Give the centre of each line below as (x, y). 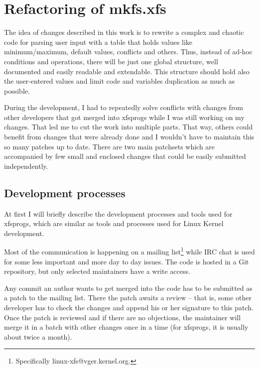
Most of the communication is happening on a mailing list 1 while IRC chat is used (129, 251)
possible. (17, 90)
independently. (26, 166)
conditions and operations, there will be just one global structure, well (111, 61)
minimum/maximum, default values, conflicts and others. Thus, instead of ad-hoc (128, 52)
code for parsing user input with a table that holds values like (98, 42)
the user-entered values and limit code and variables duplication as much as (120, 81)
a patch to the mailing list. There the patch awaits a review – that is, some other (128, 298)
